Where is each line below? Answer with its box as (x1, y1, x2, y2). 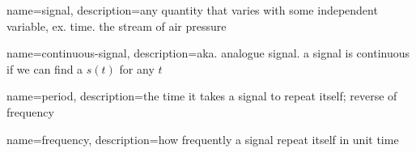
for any (119, 60, 155, 77)
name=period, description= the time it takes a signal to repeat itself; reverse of (6, 87, 397, 104)
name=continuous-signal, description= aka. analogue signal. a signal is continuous (6, 45, 410, 62)
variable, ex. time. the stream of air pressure (6, 17, 227, 34)
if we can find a (6, 60, 83, 77)
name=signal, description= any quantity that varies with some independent (6, 2, 378, 18)
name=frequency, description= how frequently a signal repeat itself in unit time (6, 130, 399, 147)
